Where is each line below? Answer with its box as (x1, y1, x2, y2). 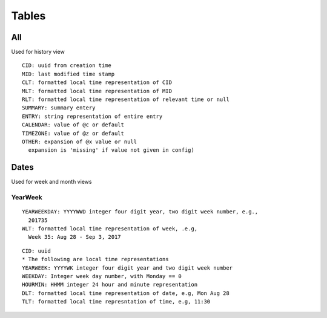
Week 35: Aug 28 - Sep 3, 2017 (28, 233, 121, 241)
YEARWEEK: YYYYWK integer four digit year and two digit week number (22, 264, 233, 271)
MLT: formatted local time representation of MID (22, 88, 173, 94)
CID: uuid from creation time (22, 62, 112, 69)
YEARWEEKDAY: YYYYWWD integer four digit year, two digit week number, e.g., (22, 209, 259, 215)
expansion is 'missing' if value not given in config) (28, 147, 195, 154)
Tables (11, 9, 46, 22)
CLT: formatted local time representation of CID (22, 79, 173, 86)
